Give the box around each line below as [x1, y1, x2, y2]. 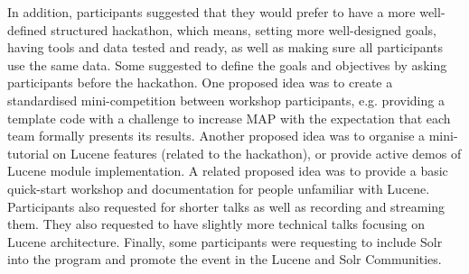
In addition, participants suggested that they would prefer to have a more [7, 3, 416, 21]
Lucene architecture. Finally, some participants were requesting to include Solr [7, 232, 443, 251]
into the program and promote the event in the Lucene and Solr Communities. [7, 250, 442, 269]
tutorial [7, 143, 49, 162]
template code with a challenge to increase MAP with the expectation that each [7, 108, 451, 127]
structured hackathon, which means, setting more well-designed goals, [51, 20, 436, 39]
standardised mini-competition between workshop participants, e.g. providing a [7, 90, 445, 109]
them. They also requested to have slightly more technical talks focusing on [7, 215, 426, 233]
